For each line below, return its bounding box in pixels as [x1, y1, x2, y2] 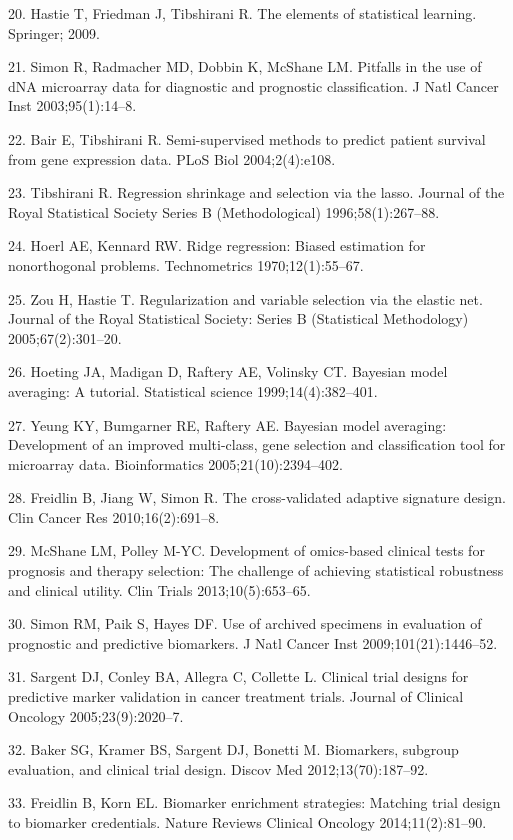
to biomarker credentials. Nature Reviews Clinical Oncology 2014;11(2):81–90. [8, 812, 487, 832]
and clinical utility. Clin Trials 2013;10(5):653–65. [8, 579, 311, 600]
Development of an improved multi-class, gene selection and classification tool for [8, 434, 506, 455]
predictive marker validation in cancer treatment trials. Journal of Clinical [8, 686, 464, 707]
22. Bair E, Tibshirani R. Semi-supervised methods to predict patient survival [8, 128, 486, 149]
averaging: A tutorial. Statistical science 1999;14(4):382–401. [8, 380, 378, 401]
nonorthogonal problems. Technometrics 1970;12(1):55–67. [8, 254, 364, 275]
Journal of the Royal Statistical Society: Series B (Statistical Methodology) [8, 308, 469, 329]
